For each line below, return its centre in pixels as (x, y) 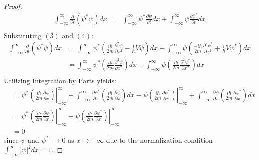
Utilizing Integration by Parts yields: (60, 81)
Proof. (13, 6)
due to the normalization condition (159, 139)
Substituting (23, 35)
